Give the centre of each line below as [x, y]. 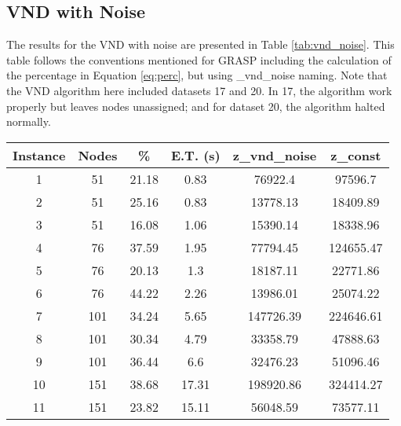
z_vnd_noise [275, 155]
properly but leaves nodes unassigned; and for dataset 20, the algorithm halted [196, 106]
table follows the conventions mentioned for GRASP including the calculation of [199, 59]
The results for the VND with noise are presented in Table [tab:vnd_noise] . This [200, 44]
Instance [39, 155]
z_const [356, 155]
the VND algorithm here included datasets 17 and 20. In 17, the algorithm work [199, 90]
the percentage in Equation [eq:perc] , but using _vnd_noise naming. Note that [197, 75]
